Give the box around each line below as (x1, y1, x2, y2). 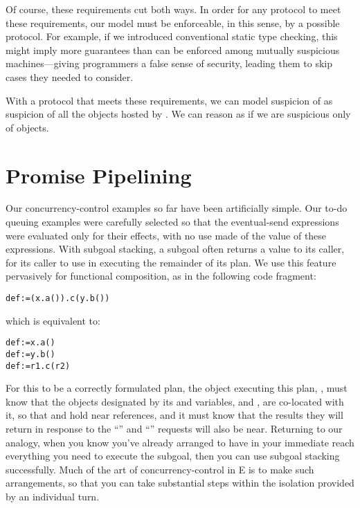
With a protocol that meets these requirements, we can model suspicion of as (6, 93, 333, 107)
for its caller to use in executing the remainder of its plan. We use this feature (6, 255, 336, 269)
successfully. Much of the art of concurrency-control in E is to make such (6, 462, 314, 476)
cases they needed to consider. (6, 69, 134, 84)
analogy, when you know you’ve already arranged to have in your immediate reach (6, 435, 354, 449)
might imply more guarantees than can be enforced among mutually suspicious (6, 42, 340, 57)
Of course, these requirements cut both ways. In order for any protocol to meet (6, 2, 341, 16)
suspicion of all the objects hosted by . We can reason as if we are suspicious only (6, 107, 351, 121)
